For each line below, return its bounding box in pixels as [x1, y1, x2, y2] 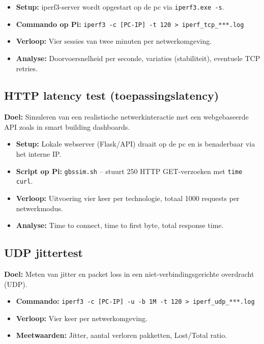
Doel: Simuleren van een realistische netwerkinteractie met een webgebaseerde [4, 111, 249, 122]
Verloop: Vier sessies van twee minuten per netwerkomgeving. [16, 36, 212, 46]
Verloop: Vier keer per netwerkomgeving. [16, 312, 148, 323]
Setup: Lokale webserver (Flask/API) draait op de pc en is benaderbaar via [16, 138, 255, 149]
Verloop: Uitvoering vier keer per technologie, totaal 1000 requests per [16, 192, 240, 203]
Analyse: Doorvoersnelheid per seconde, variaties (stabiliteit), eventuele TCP [16, 52, 260, 63]
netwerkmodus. [16, 203, 63, 213]
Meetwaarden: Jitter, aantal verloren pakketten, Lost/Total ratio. [16, 330, 227, 340]
